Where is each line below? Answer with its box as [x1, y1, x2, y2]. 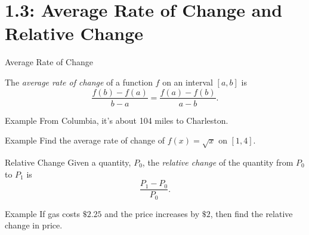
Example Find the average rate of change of [5, 134, 165, 147]
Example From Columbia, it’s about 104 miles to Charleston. [5, 114, 228, 126]
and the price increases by [104, 207, 200, 219]
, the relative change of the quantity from [142, 155, 293, 168]
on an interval [162, 75, 213, 88]
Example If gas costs [5, 207, 81, 219]
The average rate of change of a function [5, 75, 153, 88]
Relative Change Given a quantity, [5, 155, 131, 168]
